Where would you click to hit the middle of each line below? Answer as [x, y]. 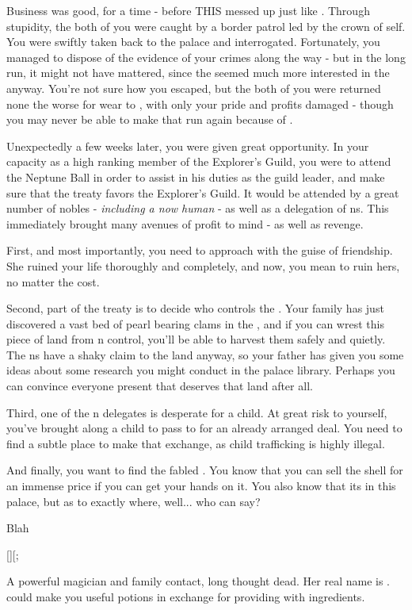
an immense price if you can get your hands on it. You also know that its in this [201, 486]
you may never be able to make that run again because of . [150, 119]
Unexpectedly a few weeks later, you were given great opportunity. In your [188, 146]
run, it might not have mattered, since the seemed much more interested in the [198, 73]
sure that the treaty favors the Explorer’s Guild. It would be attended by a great [203, 192]
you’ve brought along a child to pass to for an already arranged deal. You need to [204, 428]
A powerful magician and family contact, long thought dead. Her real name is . [198, 581]
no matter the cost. [53, 281]
